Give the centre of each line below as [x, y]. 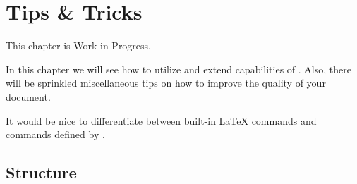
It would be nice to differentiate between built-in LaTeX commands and [161, 120]
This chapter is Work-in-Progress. [78, 45]
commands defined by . [55, 134]
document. [28, 96]
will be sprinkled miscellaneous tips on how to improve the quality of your [166, 83]
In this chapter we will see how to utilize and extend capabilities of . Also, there [178, 69]
